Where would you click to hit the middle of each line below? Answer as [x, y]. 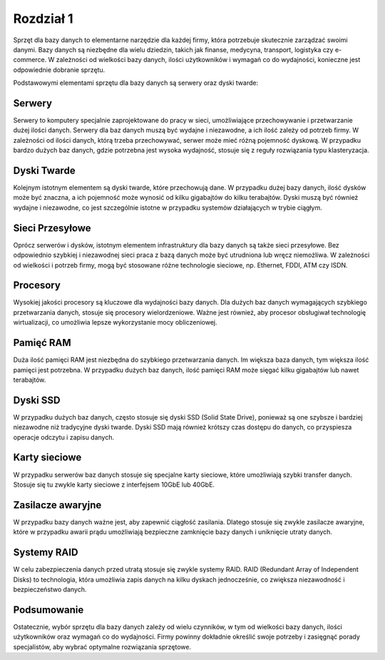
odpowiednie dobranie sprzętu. [59, 70]
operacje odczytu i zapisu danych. [64, 437]
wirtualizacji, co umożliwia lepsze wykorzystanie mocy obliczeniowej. [115, 323]
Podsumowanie [48, 610]
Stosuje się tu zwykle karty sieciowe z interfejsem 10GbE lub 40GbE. [114, 484]
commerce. [30, 60]
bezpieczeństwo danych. [50, 589]
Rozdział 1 [43, 19]
